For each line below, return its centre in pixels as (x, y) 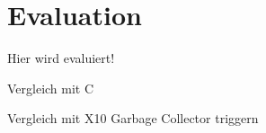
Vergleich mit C (51, 88)
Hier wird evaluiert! (61, 58)
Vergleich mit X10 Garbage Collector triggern (133, 118)
